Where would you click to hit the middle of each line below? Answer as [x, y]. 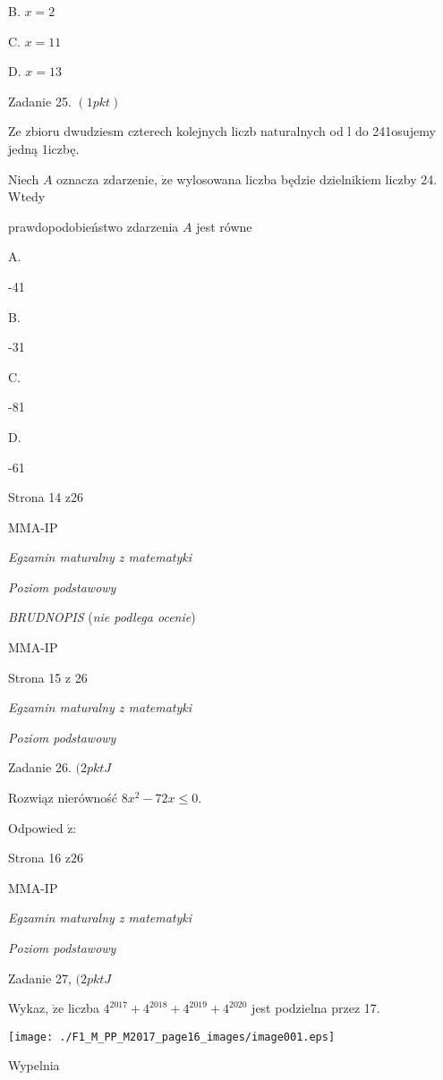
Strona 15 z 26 [48, 677]
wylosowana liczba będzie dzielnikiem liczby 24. [307, 179]
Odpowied [36, 827]
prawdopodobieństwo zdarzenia [94, 226]
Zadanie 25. [40, 101]
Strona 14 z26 [46, 497]
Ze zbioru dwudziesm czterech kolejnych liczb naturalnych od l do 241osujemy [222, 131]
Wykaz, [29, 1008]
